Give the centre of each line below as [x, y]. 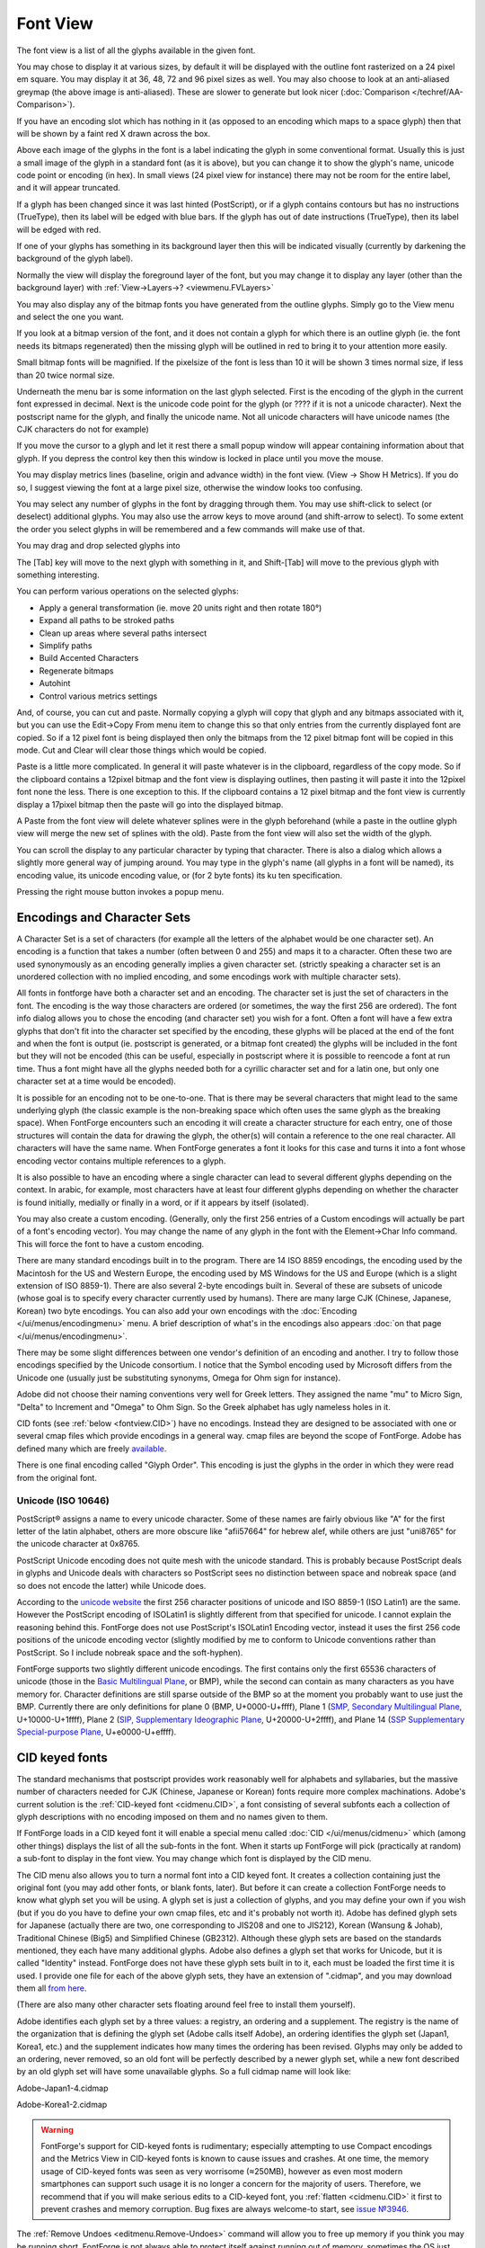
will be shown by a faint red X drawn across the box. [114, 133]
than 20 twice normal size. [66, 375]
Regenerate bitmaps [76, 671]
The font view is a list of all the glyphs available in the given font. [136, 50]
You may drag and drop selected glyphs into [98, 546]
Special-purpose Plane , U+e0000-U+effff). [97, 1732]
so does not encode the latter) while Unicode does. [111, 1585]
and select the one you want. [71, 317]
